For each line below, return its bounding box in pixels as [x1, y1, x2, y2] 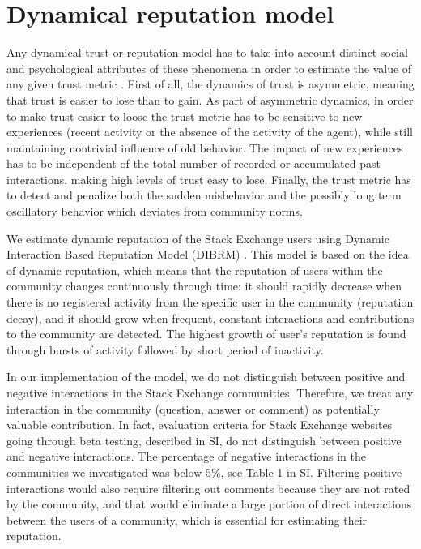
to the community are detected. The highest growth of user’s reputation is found [6, 325, 406, 342]
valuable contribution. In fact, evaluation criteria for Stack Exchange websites [6, 416, 393, 433]
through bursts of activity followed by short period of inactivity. [6, 341, 324, 358]
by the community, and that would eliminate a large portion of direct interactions [6, 495, 412, 513]
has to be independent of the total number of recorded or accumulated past [6, 155, 381, 172]
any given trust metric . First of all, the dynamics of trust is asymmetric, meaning [6, 75, 415, 92]
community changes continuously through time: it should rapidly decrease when [6, 277, 402, 294]
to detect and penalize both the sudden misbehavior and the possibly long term [6, 187, 402, 204]
